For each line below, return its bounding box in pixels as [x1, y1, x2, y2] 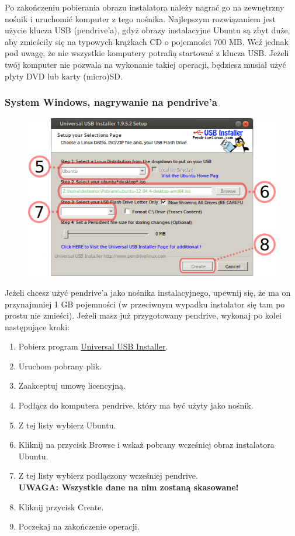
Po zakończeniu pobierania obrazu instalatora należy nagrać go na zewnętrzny [5, 1, 284, 13]
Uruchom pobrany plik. [18, 359, 102, 372]
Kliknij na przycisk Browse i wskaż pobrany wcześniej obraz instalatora [18, 438, 275, 451]
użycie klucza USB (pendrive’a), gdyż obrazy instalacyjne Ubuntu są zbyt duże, [5, 24, 290, 36]
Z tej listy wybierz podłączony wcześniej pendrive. [18, 469, 198, 482]
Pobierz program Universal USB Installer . [18, 340, 168, 352]
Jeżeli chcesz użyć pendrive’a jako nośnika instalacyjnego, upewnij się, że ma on [5, 286, 291, 298]
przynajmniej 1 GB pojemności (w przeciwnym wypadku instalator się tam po [5, 298, 285, 310]
